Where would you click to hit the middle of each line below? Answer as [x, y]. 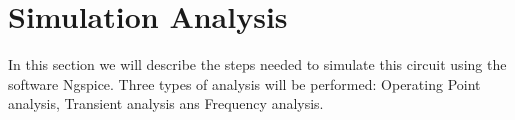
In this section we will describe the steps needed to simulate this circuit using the [257, 64]
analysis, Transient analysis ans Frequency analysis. [166, 103]
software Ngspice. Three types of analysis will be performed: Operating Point [244, 83]
